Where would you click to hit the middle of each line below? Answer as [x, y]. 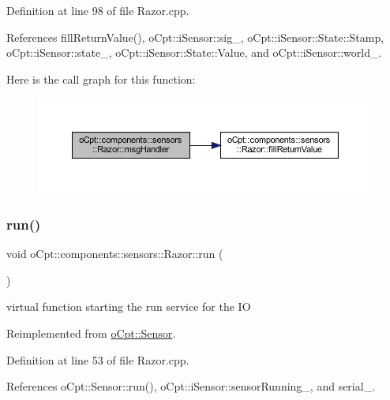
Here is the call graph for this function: [101, 79]
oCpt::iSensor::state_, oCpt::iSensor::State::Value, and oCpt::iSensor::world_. [194, 52]
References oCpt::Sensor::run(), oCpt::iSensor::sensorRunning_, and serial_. [191, 386]
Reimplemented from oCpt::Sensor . [91, 333]
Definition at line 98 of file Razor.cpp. [98, 10]
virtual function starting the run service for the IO [129, 307]
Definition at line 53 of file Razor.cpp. [98, 359]
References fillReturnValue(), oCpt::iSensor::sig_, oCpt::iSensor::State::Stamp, [195, 37]
